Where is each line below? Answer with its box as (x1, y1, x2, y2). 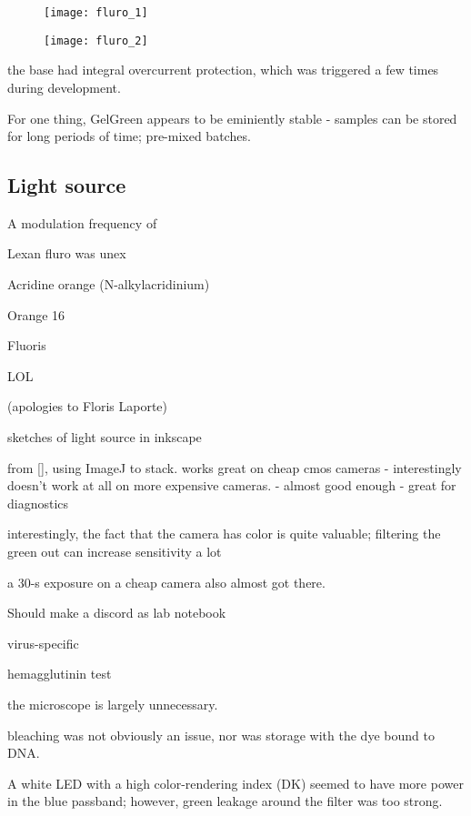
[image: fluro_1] (44, 6, 148, 19)
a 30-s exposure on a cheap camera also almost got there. (7, 572, 326, 591)
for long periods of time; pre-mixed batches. (7, 126, 251, 146)
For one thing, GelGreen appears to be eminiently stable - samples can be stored (7, 108, 457, 127)
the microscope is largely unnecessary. (7, 694, 218, 713)
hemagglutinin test (7, 664, 112, 683)
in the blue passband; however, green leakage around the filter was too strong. (7, 791, 443, 811)
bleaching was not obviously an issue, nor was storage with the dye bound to (7, 725, 435, 744)
